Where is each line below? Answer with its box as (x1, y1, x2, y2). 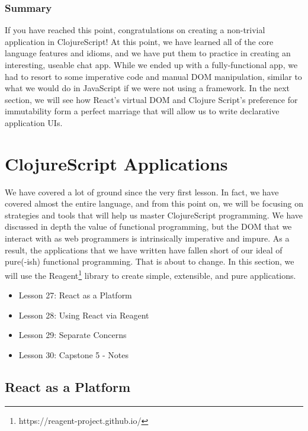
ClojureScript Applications (5, 151, 228, 175)
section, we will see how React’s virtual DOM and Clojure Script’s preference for (5, 93, 298, 105)
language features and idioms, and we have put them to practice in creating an (5, 47, 291, 59)
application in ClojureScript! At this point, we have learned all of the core (5, 35, 274, 47)
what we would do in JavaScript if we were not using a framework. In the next (5, 82, 290, 94)
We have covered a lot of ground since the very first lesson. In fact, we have (5, 185, 279, 198)
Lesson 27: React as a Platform (18, 289, 132, 301)
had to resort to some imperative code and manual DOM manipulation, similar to (5, 70, 302, 82)
